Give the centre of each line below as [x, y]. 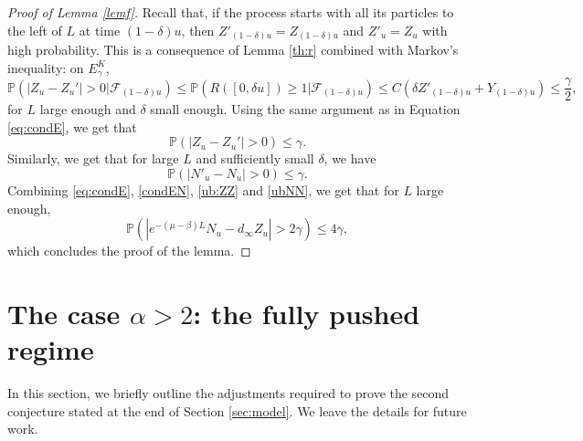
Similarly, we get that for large [93, 158]
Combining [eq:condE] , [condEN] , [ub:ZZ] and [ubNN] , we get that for [203, 190]
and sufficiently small [255, 158]
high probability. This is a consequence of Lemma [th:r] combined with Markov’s [233, 50]
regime [51, 349]
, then [198, 30]
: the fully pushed [307, 313]
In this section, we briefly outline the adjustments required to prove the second [228, 393]
